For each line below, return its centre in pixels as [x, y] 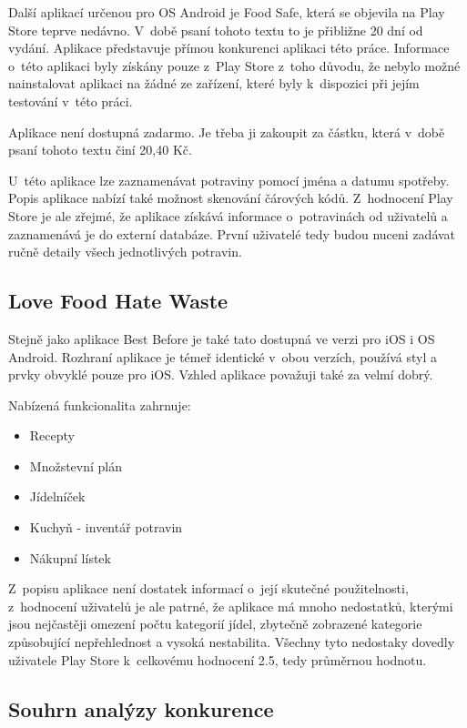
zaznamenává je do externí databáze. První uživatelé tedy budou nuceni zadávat [232, 233]
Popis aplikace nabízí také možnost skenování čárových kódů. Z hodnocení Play [231, 198]
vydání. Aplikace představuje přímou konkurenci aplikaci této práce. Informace [229, 48]
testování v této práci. [71, 101]
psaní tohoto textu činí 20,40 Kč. [100, 150]
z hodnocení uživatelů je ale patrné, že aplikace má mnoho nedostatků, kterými [231, 606]
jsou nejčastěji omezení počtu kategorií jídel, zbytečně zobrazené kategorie [215, 624]
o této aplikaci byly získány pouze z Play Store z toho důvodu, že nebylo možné [234, 65]
